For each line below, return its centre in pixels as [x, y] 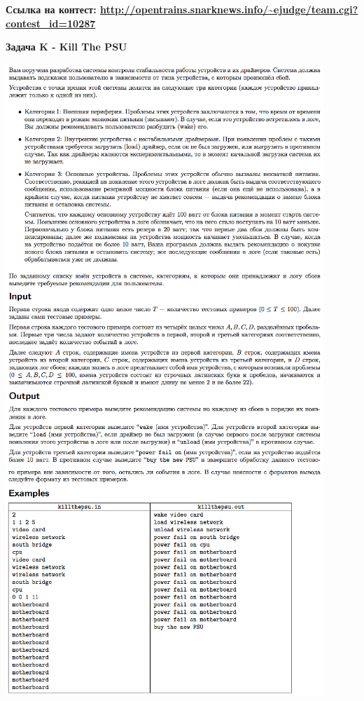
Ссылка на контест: [51, 9]
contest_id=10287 [51, 23]
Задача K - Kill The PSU [66, 47]
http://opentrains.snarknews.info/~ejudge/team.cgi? [229, 9]
